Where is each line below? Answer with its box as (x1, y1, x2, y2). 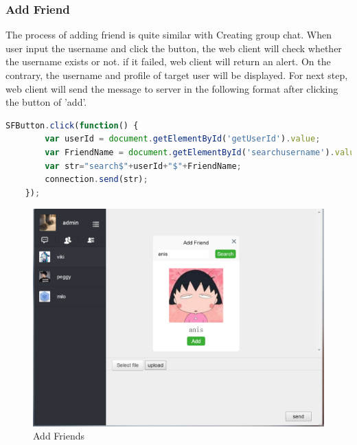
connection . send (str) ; (45, 174, 148, 185)
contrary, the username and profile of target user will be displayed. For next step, (5, 68, 348, 82)
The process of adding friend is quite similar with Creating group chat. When (5, 27, 332, 42)
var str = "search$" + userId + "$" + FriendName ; (45, 161, 242, 171)
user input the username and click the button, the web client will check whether (5, 41, 342, 55)
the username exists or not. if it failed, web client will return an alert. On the (5, 54, 331, 69)
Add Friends (33, 429, 84, 443)
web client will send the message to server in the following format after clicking (5, 81, 338, 95)
